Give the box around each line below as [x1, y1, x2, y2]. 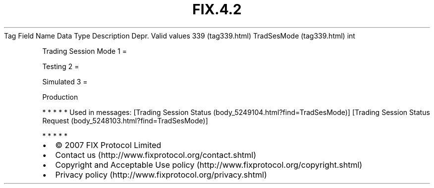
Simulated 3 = [42, 77, 88, 86]
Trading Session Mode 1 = [42, 46, 127, 55]
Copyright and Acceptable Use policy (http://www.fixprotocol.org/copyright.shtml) [55, 159, 363, 170]
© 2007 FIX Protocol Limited [55, 140, 162, 150]
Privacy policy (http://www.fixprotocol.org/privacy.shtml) [55, 169, 267, 180]
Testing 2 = [42, 62, 79, 71]
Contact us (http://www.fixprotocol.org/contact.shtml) [55, 150, 257, 160]
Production [42, 92, 78, 101]
